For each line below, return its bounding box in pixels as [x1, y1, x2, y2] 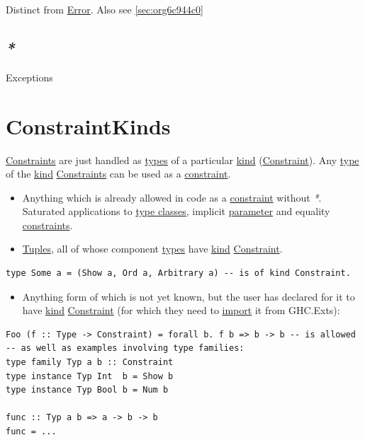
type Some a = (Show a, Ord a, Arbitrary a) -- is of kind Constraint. [6, 268, 351, 279]
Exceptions [6, 69, 53, 84]
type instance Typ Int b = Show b [6, 371, 174, 381]
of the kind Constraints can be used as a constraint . [6, 166, 231, 181]
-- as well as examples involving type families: [6, 343, 245, 354]
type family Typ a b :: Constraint [6, 357, 174, 368]
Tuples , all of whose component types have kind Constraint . [22, 241, 283, 256]
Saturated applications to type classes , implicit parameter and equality [22, 204, 330, 219]
